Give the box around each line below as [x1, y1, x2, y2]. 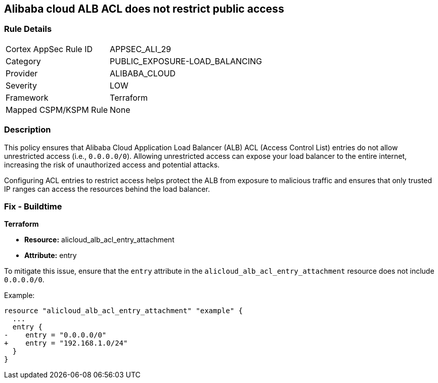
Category [6, 56, 41, 66]
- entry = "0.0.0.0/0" [4, 331, 107, 339]
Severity [6, 80, 37, 91]
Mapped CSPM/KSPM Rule [6, 104, 108, 115]
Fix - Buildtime [4, 201, 62, 211]
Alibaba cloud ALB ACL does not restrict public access [4, 3, 284, 15]
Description [4, 124, 51, 135]
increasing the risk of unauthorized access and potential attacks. [4, 160, 220, 169]
